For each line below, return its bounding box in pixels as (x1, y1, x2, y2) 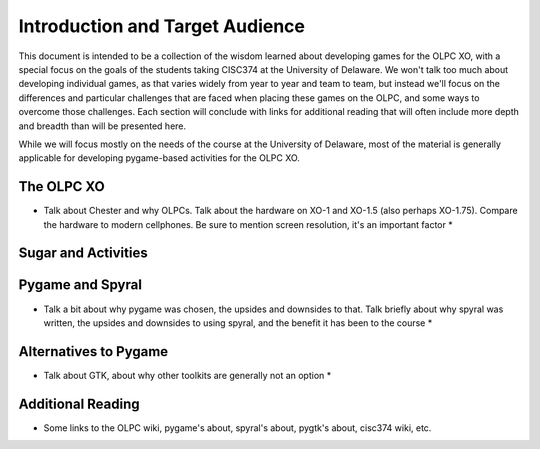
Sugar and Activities (18, 245, 149, 262)
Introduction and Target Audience (18, 15, 305, 37)
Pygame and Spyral (18, 276, 142, 294)
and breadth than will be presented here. (18, 120, 187, 132)
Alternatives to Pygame (18, 343, 169, 360)
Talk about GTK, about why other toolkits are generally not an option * (43, 369, 332, 381)
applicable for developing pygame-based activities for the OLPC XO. (18, 152, 300, 164)
